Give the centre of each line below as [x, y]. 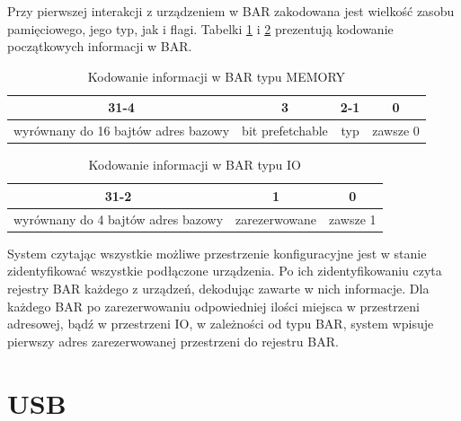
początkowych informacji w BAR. [100, 46]
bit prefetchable [285, 131]
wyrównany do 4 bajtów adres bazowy [119, 219]
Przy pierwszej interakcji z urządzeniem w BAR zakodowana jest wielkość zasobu [231, 11]
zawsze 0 [396, 131]
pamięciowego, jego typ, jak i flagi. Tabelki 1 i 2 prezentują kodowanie [200, 28]
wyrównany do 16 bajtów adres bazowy [122, 131]
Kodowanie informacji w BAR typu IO [195, 165]
